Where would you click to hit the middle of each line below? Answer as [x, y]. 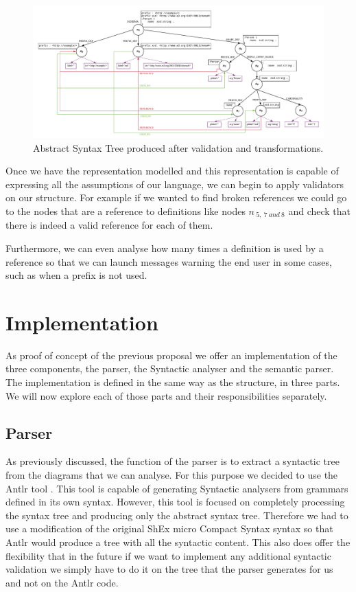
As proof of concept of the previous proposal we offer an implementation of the [171, 355]
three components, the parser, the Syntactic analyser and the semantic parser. [170, 368]
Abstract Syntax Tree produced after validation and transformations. [178, 147]
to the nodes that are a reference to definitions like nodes [126, 210]
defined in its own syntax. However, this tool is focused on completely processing [175, 502]
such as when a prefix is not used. [76, 275]
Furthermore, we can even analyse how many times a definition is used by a [165, 248]
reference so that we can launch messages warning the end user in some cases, [169, 261]
